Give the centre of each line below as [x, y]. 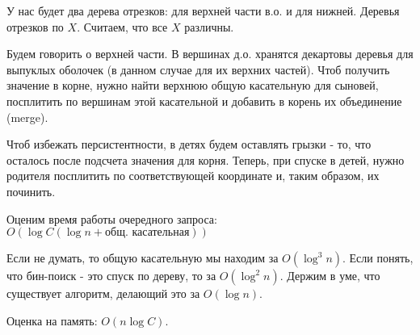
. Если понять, [378, 258]
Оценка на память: [52, 320]
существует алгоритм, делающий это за [103, 293]
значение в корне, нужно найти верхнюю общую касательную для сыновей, [193, 85]
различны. [209, 26]
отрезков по [35, 26]
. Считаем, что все [122, 26]
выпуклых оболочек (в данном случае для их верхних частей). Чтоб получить [198, 69]
